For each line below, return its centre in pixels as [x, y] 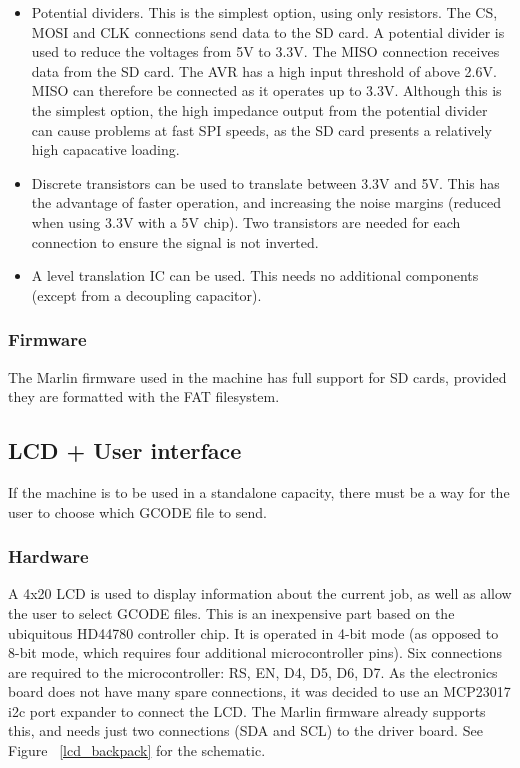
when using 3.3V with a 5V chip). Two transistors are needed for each [246, 221]
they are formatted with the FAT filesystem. [144, 396]
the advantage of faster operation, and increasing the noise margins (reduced [266, 202]
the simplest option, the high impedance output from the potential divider [259, 109]
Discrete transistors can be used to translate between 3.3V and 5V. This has [265, 182]
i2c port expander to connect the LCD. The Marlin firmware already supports [247, 710]
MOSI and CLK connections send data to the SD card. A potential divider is [268, 31]
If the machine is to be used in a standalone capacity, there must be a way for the [259, 491]
